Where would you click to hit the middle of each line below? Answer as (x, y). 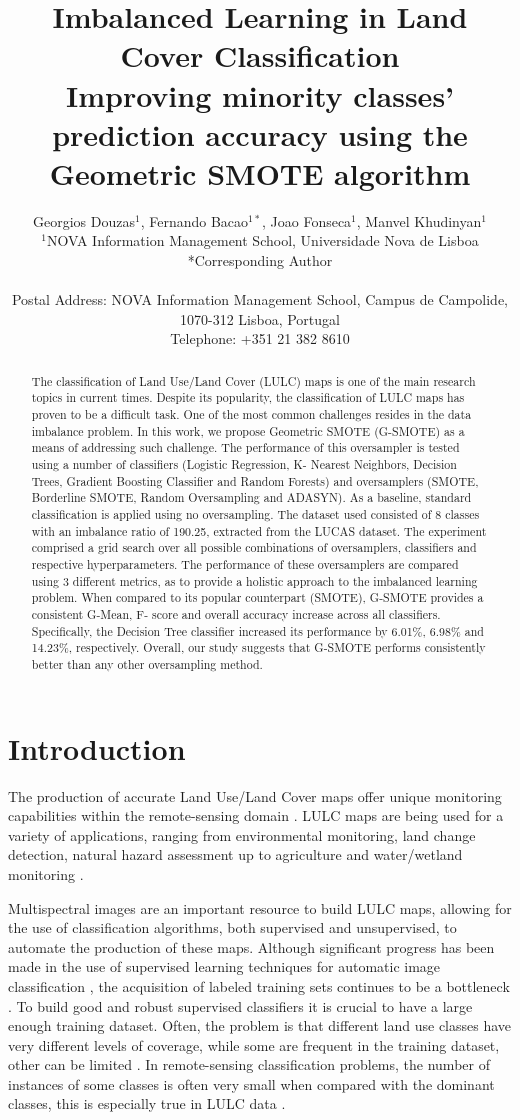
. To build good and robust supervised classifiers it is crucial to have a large (240, 1005)
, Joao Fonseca (306, 220)
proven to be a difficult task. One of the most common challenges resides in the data (251, 414)
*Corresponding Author (260, 260)
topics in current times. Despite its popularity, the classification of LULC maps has (248, 397)
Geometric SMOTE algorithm (260, 172)
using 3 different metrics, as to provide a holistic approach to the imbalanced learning (254, 580)
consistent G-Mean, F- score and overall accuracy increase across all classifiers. (236, 614)
